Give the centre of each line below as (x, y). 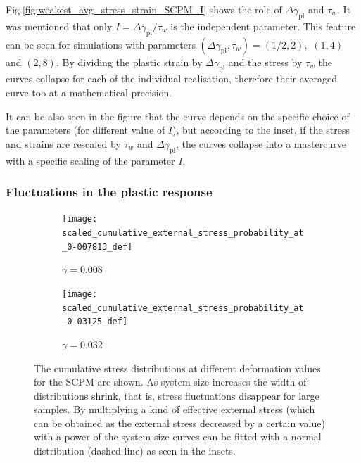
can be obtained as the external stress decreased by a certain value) (179, 423)
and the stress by (265, 62)
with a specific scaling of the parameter (90, 160)
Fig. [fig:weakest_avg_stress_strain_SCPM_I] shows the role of (144, 9)
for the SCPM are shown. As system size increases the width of (170, 382)
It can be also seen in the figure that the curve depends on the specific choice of (178, 116)
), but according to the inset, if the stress (261, 130)
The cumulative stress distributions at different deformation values (177, 368)
